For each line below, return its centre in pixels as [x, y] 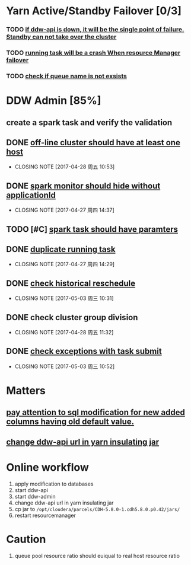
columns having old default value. [70, 422]
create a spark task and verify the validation [89, 122]
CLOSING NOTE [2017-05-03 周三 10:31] [64, 298]
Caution [26, 539]
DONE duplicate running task [61, 249]
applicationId [31, 195]
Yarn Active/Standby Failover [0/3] [94, 11]
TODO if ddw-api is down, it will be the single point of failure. [95, 30]
